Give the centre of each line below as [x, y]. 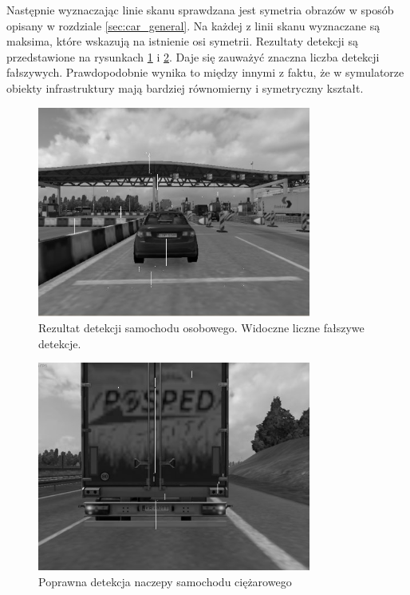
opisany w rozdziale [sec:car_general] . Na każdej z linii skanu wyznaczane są [193, 25]
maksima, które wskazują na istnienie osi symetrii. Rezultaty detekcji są [182, 41]
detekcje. [60, 343]
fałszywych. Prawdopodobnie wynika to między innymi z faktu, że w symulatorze [205, 72]
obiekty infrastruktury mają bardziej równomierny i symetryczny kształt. [185, 87]
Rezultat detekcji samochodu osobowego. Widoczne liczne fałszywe [201, 327]
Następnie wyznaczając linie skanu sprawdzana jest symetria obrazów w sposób [200, 10]
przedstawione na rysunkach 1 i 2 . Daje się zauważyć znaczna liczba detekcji [193, 56]
